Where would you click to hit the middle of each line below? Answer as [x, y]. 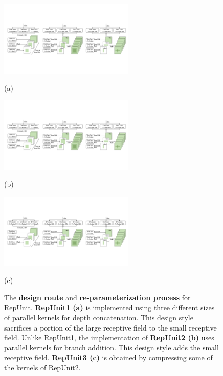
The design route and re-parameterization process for [97, 297]
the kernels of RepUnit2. [42, 367]
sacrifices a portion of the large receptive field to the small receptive [110, 327]
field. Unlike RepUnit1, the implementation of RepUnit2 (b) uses [109, 337]
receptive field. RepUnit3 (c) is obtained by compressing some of [108, 357]
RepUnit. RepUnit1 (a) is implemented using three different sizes [109, 307]
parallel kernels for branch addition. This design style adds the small [111, 347]
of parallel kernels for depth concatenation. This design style [99, 317]
